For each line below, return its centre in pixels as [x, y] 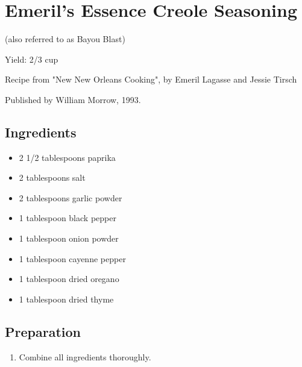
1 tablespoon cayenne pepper [72, 258]
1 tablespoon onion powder [69, 238]
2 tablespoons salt [52, 177]
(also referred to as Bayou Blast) [65, 39]
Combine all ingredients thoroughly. [85, 356]
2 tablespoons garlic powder [71, 197]
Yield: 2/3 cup [32, 59]
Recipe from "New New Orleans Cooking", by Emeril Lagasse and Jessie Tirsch [151, 79]
